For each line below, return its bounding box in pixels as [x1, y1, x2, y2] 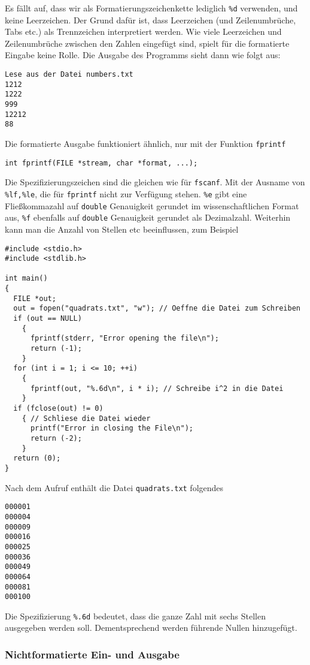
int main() [5, 274, 48, 283]
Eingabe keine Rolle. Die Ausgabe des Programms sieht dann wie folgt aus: [5, 49, 281, 61]
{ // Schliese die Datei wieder [22, 414, 151, 423]
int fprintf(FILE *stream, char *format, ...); [5, 158, 198, 167]
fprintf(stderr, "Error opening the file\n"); [30, 334, 219, 343]
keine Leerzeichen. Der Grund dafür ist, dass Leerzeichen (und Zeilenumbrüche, [5, 13, 296, 26]
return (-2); [30, 434, 82, 443]
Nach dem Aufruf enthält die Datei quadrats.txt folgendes [5, 481, 224, 494]
